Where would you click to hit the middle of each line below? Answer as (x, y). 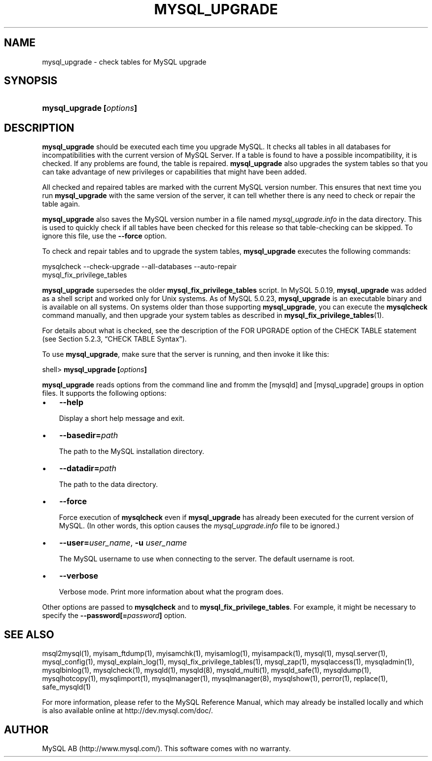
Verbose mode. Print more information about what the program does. (171, 592)
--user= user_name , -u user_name (123, 543)
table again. (61, 204)
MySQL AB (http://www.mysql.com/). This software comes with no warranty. (166, 748)
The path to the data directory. (108, 484)
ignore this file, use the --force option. (105, 236)
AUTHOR (26, 729)
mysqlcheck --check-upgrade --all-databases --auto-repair (139, 267)
